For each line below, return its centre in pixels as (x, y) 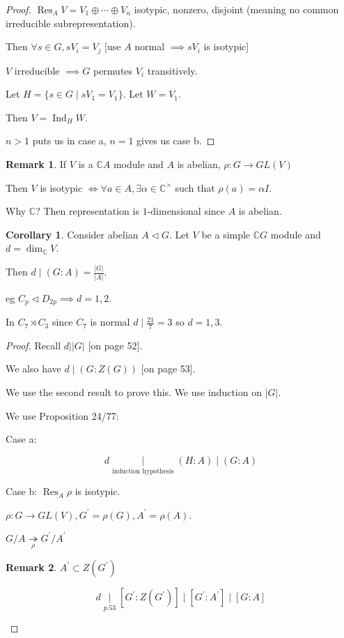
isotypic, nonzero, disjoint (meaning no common (236, 9)
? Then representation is (87, 211)
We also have (33, 369)
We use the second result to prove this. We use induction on (134, 392)
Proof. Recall (33, 345)
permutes (113, 70)
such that (195, 187)
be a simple (226, 234)
